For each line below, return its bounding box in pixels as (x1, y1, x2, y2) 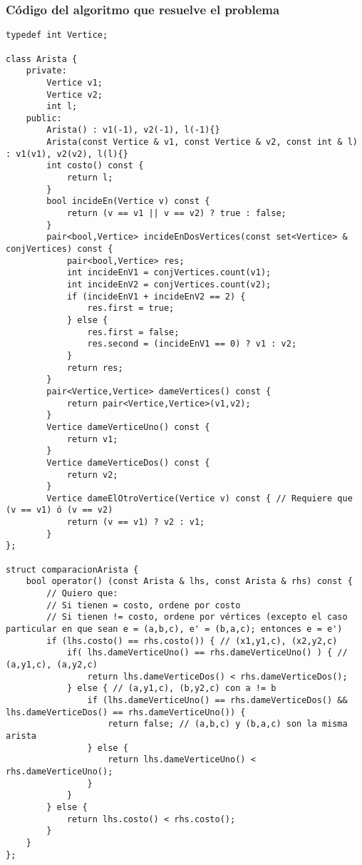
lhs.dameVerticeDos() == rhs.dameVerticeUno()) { (6, 707, 246, 717)
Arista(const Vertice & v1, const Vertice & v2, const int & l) (46, 137, 358, 148)
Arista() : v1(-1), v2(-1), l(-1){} (46, 125, 220, 135)
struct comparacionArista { (6, 564, 139, 575)
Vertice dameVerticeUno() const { (46, 421, 210, 432)
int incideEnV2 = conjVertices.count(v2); (66, 280, 271, 290)
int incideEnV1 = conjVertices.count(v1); (66, 267, 271, 278)
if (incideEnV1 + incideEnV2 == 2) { (66, 291, 246, 302)
